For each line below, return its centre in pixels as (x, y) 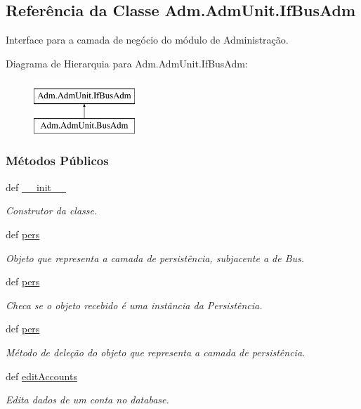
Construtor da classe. (52, 210)
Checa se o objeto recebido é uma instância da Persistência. (134, 305)
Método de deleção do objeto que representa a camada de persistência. (156, 352)
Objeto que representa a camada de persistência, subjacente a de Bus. (155, 258)
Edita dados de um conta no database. (87, 400)
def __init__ (36, 187)
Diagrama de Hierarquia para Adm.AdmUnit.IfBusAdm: (127, 63)
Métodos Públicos (57, 161)
